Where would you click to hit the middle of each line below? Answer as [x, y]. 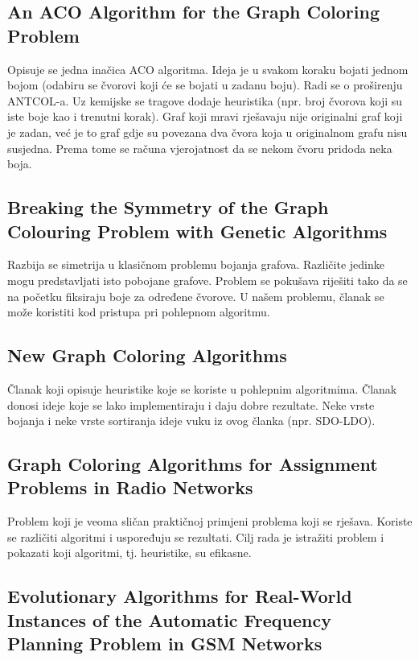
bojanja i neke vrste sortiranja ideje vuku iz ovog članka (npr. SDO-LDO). [191, 421]
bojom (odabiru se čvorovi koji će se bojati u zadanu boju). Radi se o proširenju [205, 85]
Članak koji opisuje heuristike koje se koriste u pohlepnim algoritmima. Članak [202, 388]
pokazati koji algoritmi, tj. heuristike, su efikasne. [129, 553]
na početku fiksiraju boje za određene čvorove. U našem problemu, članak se [196, 296]
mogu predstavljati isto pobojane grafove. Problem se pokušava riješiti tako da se [207, 280]
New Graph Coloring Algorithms [147, 355]
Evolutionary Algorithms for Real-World [180, 596]
